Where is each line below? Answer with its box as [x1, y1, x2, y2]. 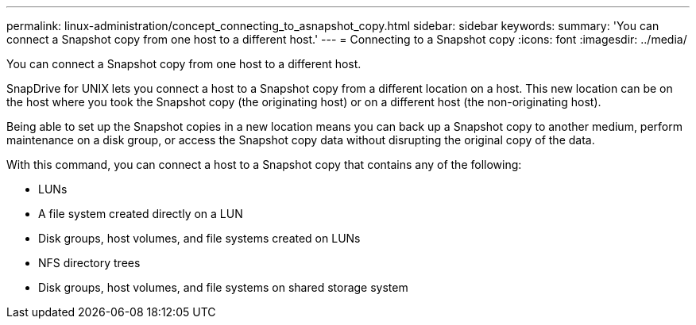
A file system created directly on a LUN [38, 207, 243, 220]
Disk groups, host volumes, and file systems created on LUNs [38, 231, 361, 245]
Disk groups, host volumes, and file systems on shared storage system [38, 281, 408, 294]
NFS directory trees [38, 256, 141, 270]
